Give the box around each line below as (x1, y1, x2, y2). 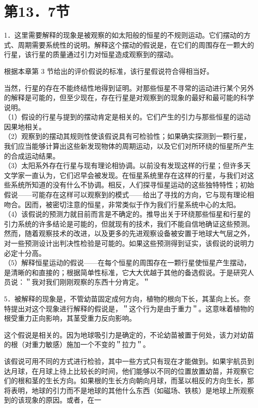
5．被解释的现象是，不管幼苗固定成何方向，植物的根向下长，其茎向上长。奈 (4, 293, 251, 303)
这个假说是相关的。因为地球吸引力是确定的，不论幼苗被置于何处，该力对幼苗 (4, 329, 254, 340)
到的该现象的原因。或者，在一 (4, 395, 101, 405)
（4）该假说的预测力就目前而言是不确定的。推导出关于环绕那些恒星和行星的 (4, 209, 251, 219)
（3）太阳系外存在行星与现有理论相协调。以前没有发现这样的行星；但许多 (4, 160, 244, 171)
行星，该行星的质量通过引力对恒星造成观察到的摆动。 (4, 49, 178, 59)
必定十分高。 (4, 247, 46, 258)
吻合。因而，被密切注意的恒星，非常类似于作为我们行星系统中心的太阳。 (4, 199, 240, 209)
